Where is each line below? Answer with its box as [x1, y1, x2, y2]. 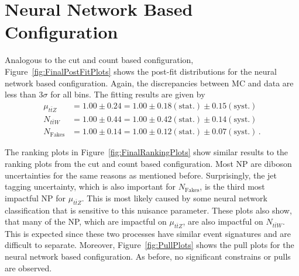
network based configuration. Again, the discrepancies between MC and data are [5, 76, 294, 89]
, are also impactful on [183, 215, 263, 228]
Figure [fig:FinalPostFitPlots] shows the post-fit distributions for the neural [5, 65, 277, 77]
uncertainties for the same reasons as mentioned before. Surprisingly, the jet [5, 169, 277, 181]
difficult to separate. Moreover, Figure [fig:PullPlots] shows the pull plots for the [5, 239, 294, 251]
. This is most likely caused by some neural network [81, 191, 267, 204]
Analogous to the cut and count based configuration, [5, 54, 194, 66]
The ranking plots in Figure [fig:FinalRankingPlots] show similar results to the [5, 146, 288, 158]
